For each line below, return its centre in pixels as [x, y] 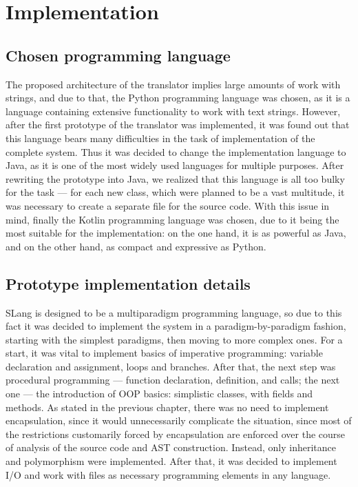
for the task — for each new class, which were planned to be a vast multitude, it [175, 192]
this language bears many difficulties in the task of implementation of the [160, 138]
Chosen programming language [118, 55]
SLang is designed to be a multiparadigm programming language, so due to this [174, 312]
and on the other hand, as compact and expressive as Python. [136, 246]
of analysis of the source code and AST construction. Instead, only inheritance [171, 447]
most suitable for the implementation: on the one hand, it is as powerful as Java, [176, 233]
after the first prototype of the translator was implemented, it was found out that [178, 125]
